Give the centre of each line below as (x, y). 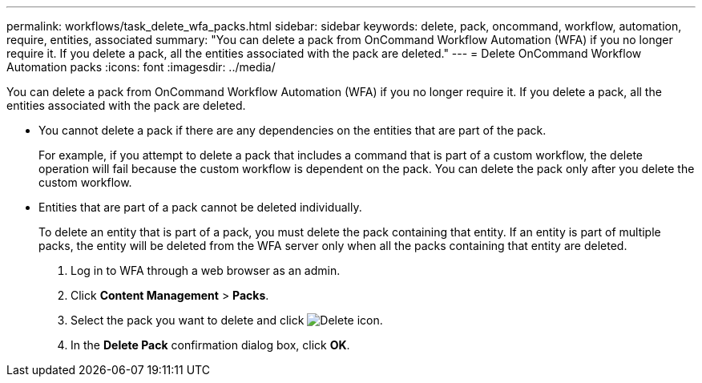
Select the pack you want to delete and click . (227, 320)
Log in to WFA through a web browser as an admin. (206, 270)
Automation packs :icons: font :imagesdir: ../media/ (141, 67)
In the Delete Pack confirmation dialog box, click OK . (210, 345)
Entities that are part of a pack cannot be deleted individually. (200, 207)
